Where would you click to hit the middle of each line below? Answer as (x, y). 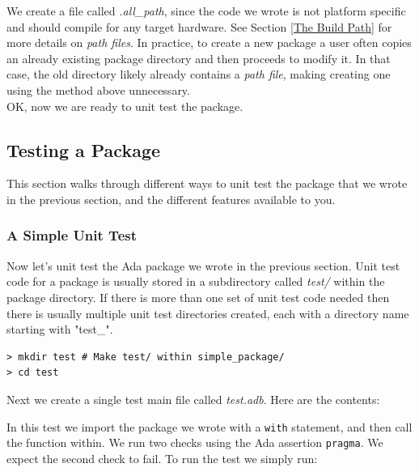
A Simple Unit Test (72, 235)
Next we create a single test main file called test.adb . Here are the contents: (193, 399)
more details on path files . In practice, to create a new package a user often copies (209, 43)
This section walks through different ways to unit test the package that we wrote (207, 183)
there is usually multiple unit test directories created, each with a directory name (208, 313)
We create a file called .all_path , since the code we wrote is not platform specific (206, 11)
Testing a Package (84, 149)
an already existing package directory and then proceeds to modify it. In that (199, 58)
